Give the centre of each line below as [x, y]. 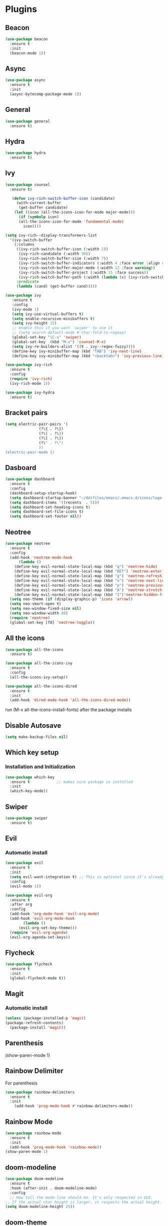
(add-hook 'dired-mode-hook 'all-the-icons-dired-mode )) [70, 700]
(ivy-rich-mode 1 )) [30, 383]
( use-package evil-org [29, 895]
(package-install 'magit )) [38, 1028]
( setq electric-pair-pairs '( [37, 424]
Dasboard [21, 468]
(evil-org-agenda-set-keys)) [40, 937]
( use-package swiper [27, 818]
